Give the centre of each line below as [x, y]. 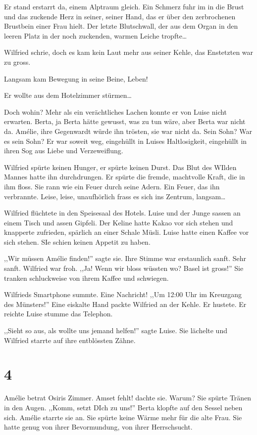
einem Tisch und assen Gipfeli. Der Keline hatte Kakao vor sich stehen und [119, 222]
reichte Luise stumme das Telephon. [58, 314]
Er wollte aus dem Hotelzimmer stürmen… [68, 95]
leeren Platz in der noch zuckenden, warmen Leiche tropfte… [96, 35]
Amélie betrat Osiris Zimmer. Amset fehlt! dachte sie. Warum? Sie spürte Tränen [128, 398]
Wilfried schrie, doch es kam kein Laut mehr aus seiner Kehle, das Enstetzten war [129, 52]
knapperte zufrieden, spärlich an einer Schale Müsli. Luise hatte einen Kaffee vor [127, 232]
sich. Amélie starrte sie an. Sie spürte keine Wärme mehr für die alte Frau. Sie [123, 417]
